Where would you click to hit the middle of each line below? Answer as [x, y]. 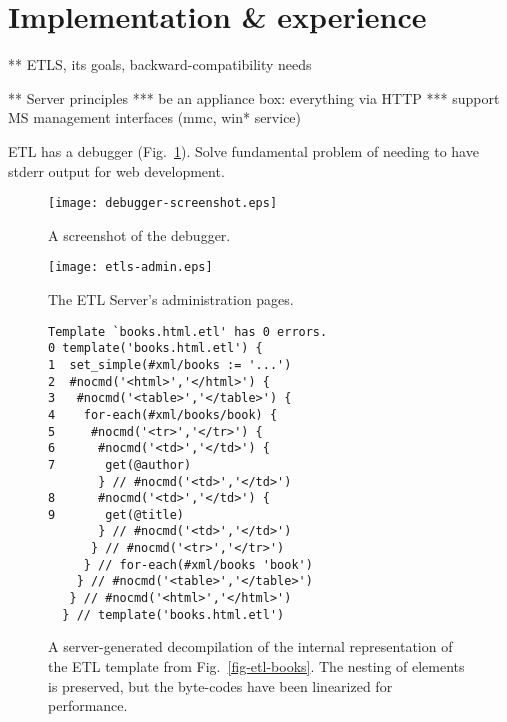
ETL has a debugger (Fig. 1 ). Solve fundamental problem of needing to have [243, 150]
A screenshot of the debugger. [139, 234]
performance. [88, 705]
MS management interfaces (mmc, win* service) [155, 117]
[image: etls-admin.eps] [130, 267]
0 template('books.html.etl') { [155, 348]
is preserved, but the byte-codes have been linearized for [220, 685]
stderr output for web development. [116, 170]
